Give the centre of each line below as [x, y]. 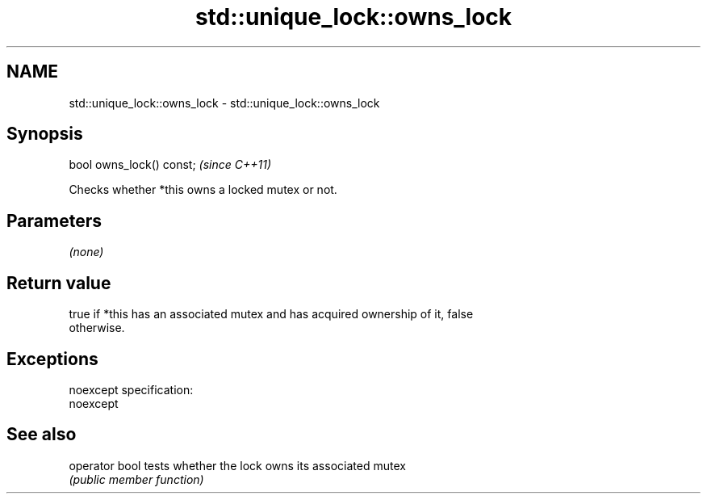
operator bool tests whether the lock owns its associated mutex [237, 465]
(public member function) [136, 479]
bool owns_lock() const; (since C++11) [170, 165]
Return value [59, 283]
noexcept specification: [131, 389]
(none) [86, 252]
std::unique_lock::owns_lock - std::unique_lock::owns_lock [224, 103]
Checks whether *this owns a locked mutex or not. [203, 190]
